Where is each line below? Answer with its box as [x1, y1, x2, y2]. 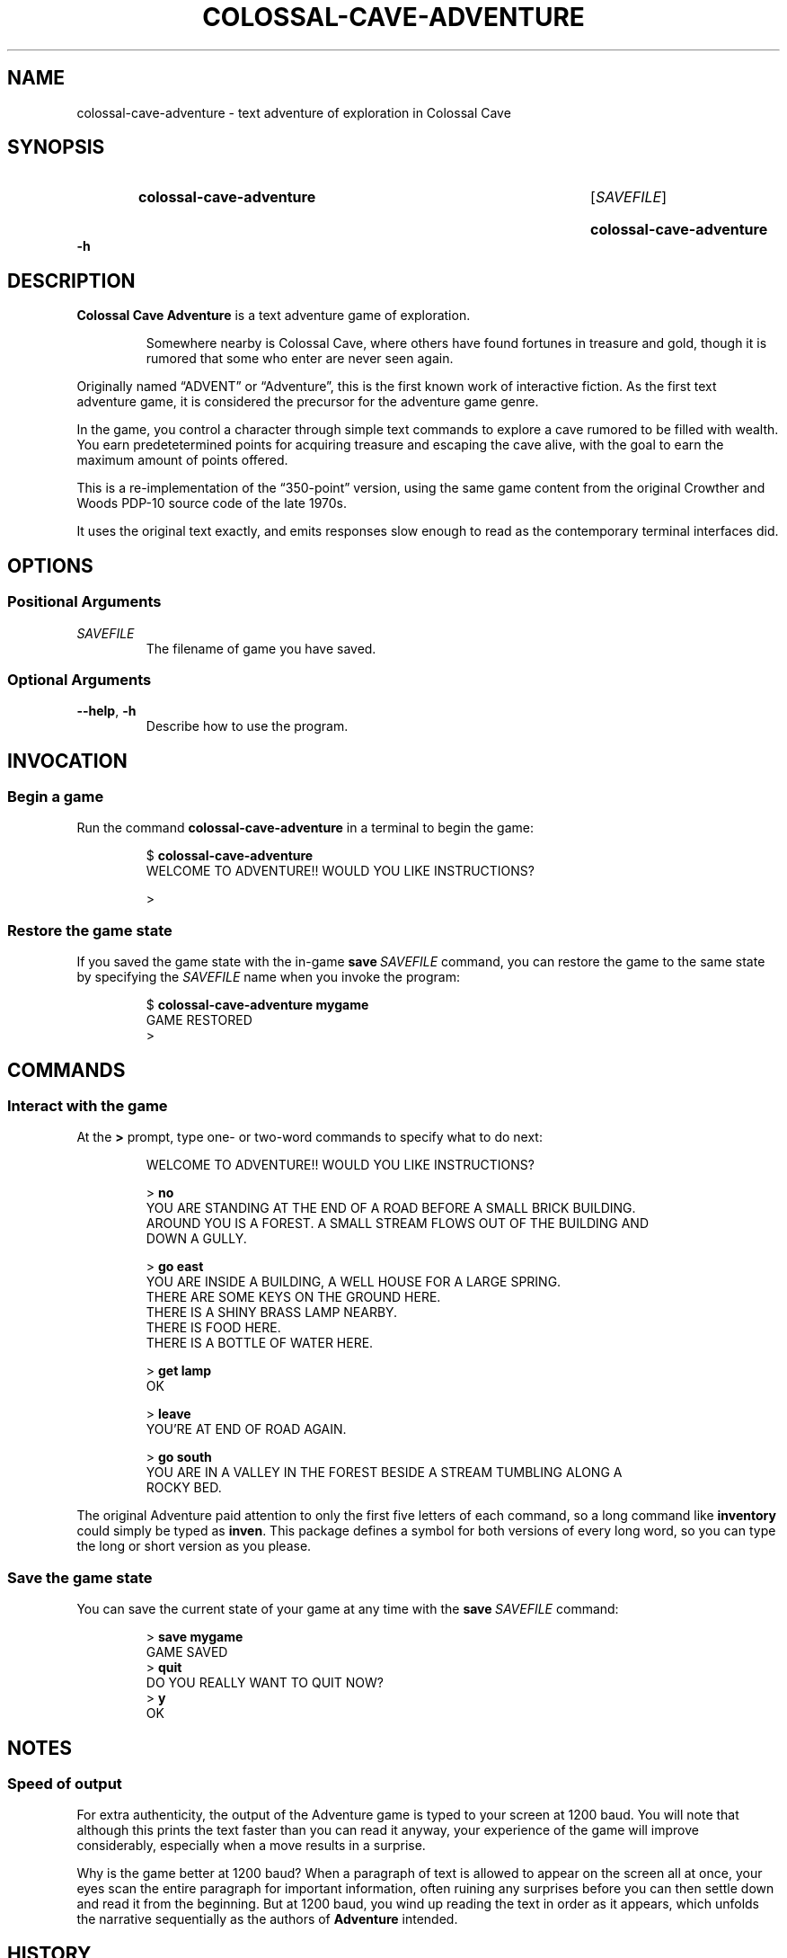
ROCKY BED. [146, 1480, 222, 1496]
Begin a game [7, 788, 104, 806]
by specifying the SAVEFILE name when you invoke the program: [76, 969, 460, 985]
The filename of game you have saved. [146, 640, 376, 656]
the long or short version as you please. [76, 1538, 312, 1554]
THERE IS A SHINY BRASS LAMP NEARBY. [146, 1304, 398, 1321]
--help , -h [76, 703, 137, 719]
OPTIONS [7, 554, 93, 577]
